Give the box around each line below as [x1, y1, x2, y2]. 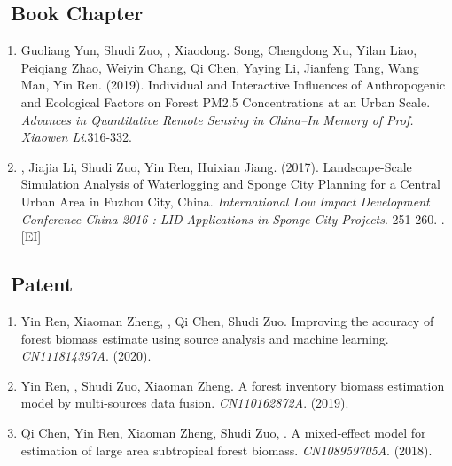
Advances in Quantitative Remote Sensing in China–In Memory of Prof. [20, 110, 414, 128]
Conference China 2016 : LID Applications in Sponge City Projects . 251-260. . [20, 209, 445, 228]
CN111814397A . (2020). [20, 346, 152, 365]
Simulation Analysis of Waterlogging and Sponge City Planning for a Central [20, 175, 440, 193]
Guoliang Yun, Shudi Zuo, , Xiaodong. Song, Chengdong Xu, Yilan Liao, [20, 41, 417, 59]
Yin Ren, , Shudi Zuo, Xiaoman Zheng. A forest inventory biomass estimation [20, 376, 445, 394]
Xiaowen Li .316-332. [20, 128, 132, 146]
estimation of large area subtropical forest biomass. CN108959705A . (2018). [20, 440, 433, 459]
